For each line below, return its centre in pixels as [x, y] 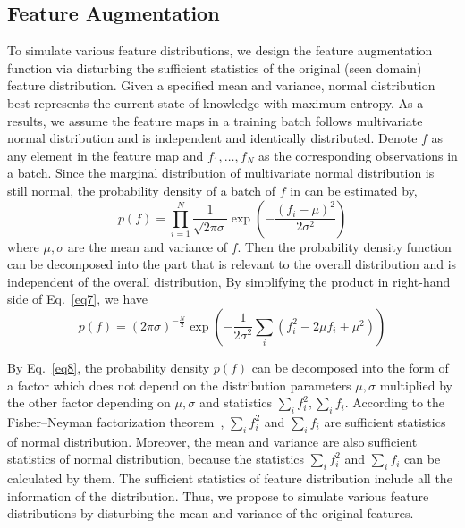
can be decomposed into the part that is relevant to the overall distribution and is [232, 264]
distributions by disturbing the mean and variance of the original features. [211, 513]
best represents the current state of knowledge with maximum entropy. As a [216, 102]
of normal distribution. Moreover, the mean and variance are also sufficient [212, 441]
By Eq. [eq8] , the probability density [109, 367]
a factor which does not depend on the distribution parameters [179, 385]
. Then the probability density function [344, 246]
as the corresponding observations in [358, 155]
